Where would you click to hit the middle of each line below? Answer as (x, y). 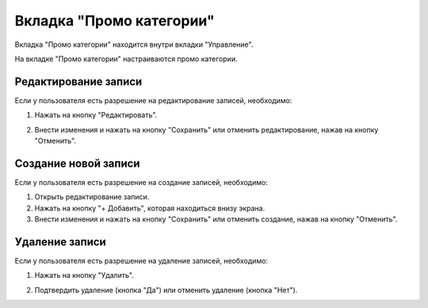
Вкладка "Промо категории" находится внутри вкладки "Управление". (134, 44)
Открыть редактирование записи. (92, 197)
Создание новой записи (77, 163)
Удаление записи (60, 242)
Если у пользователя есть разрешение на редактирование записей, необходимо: (153, 100)
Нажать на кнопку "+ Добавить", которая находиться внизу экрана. (150, 208)
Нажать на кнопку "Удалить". (84, 275)
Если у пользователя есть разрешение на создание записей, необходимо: (141, 182)
